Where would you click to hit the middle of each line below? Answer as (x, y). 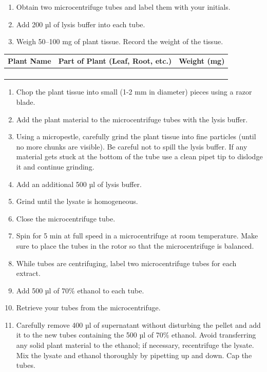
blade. (26, 101)
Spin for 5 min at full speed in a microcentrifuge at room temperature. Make (137, 236)
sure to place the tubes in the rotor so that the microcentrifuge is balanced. (135, 245)
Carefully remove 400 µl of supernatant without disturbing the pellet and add (138, 324)
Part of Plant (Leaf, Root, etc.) (115, 61)
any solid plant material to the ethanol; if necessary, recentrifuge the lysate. (135, 345)
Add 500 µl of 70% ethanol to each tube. (80, 290)
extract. (28, 273)
